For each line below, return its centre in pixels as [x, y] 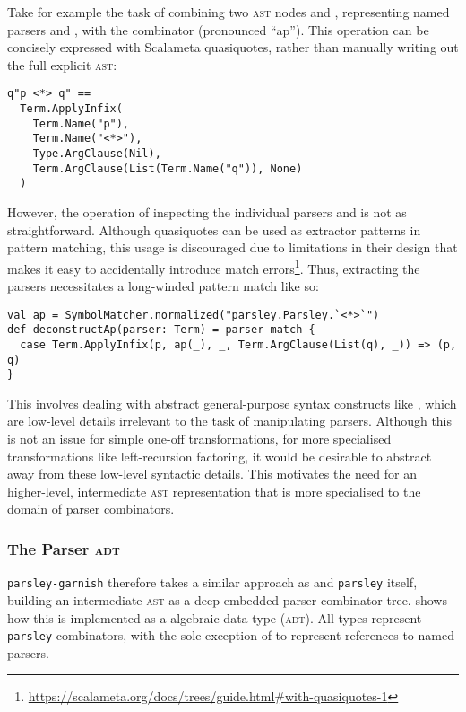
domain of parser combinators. [91, 509]
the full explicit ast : [62, 64]
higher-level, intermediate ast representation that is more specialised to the [214, 491]
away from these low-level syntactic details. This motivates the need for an [212, 474]
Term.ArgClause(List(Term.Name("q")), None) [168, 168]
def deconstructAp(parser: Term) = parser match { [161, 330]
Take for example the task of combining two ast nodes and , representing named [229, 12]
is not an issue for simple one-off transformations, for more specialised [199, 439]
